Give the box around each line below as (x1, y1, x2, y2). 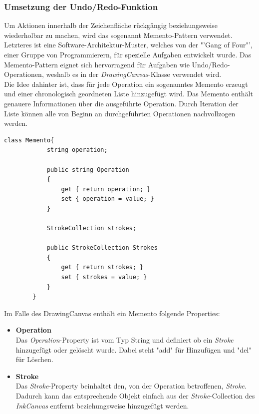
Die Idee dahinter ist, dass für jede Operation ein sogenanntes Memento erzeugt (4, 78, 248, 89)
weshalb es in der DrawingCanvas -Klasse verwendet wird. (46, 69, 222, 79)
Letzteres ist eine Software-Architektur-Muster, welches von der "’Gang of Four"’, (4, 39, 253, 50)
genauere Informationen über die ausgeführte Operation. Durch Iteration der (4, 98, 239, 108)
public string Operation (46, 166, 129, 173)
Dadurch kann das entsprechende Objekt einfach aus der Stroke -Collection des (15, 391, 255, 401)
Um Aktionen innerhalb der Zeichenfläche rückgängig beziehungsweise (4, 20, 218, 30)
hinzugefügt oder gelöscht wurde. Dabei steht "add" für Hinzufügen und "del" (15, 344, 252, 355)
